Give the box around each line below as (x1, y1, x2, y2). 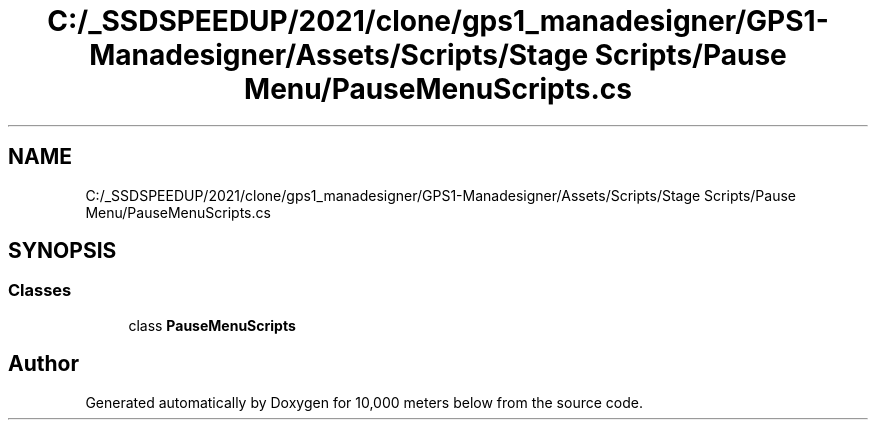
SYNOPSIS (8, 238, 117, 264)
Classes (8, 280, 72, 301)
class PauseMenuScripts (128, 316, 296, 334)
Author (8, 351, 79, 377)
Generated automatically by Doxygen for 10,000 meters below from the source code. (85, 393, 643, 411)
